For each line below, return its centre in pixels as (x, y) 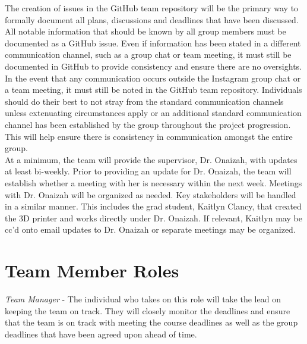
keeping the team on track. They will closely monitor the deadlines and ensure (148, 310)
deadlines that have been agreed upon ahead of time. (101, 334)
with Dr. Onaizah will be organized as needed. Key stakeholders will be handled (151, 194)
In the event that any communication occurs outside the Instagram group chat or (153, 78)
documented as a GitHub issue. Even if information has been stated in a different (153, 43)
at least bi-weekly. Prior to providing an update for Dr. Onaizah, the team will (148, 171)
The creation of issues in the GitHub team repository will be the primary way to (152, 8)
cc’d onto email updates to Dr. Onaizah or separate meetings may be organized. (150, 229)
